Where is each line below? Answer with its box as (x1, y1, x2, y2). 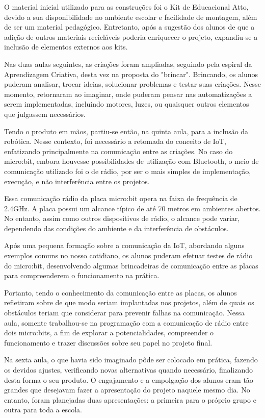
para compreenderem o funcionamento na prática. (4, 270, 160, 281)
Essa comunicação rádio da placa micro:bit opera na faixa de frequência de (4, 193, 237, 204)
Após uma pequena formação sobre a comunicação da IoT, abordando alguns (4, 240, 245, 251)
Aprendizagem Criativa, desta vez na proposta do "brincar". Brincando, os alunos (4, 68, 258, 79)
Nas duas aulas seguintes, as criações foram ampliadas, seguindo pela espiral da (4, 58, 252, 69)
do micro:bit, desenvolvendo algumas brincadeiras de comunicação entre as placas (4, 260, 258, 271)
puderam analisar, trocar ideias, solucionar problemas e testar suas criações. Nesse (4, 79, 261, 89)
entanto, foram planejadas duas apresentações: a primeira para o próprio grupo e (4, 394, 256, 405)
